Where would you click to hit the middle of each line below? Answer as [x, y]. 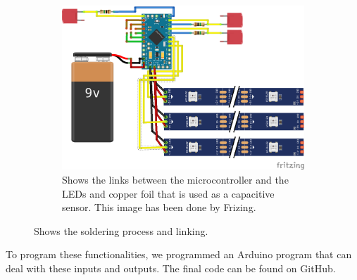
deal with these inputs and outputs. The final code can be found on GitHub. [171, 268]
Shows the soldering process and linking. [121, 230]
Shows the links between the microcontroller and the [175, 179]
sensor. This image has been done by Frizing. [159, 207]
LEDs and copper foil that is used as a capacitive [168, 193]
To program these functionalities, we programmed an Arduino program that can [179, 254]
